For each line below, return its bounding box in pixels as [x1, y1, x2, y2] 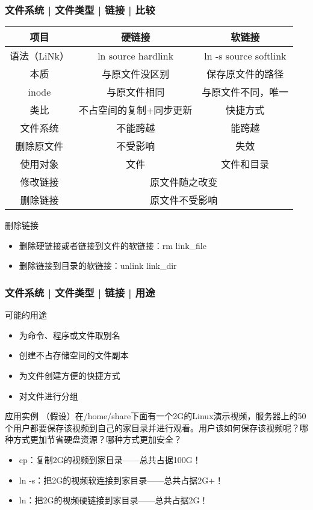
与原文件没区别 [102, 67, 170, 81]
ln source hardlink [98, 48, 174, 63]
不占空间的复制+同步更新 [78, 103, 193, 117]
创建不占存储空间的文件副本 [19, 349, 129, 361]
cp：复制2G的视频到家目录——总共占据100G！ [19, 453, 201, 465]
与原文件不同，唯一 [202, 85, 289, 99]
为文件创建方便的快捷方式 [19, 369, 120, 381]
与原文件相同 [107, 85, 165, 99]
